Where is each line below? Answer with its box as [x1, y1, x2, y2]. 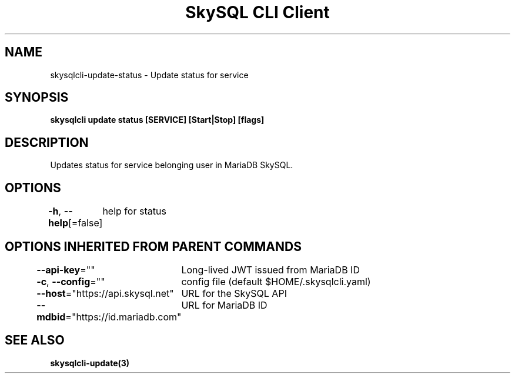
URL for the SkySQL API [181, 287, 287, 299]
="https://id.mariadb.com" [65, 310, 182, 323]
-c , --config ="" [36, 275, 105, 287]
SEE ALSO [5, 333, 65, 348]
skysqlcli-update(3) [50, 357, 130, 368]
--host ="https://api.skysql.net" [36, 287, 174, 299]
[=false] [68, 217, 103, 229]
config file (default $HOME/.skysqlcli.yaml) [181, 275, 371, 287]
